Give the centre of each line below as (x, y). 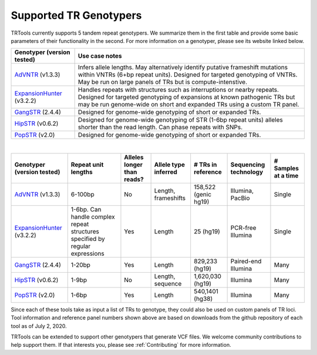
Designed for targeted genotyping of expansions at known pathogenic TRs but (186, 97)
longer (134, 165)
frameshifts (170, 198)
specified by (88, 239)
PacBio (240, 198)
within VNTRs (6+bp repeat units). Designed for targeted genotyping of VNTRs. (188, 75)
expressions (88, 253)
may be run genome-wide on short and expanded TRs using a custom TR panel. (188, 105)
